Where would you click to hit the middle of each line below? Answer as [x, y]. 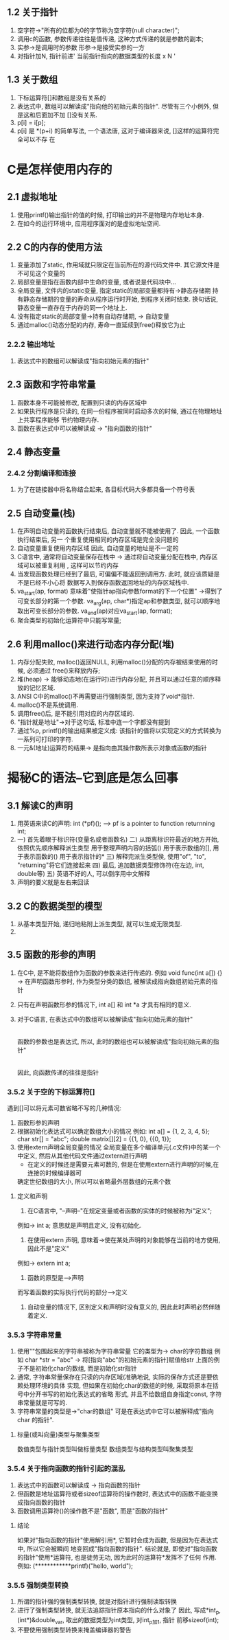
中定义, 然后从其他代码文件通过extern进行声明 [82, 1156]
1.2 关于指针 [33, 12]
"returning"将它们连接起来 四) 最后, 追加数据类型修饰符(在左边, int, [110, 865]
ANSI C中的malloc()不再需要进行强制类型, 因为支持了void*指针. [106, 697]
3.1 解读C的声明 [40, 806]
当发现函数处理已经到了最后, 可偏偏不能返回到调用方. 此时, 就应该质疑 [115, 574]
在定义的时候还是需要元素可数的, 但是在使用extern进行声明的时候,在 [123, 1165]
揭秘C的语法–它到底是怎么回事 [93, 778]
